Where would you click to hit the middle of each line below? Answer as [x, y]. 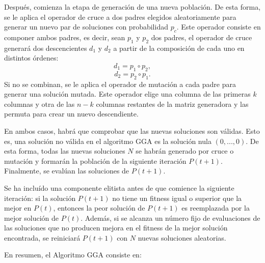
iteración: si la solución [40, 198]
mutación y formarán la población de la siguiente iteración [95, 160]
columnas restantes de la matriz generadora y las [172, 104]
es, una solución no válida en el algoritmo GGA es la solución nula [108, 141]
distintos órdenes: [31, 58]
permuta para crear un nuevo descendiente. [71, 114]
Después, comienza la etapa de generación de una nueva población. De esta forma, [132, 7]
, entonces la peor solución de [99, 208]
